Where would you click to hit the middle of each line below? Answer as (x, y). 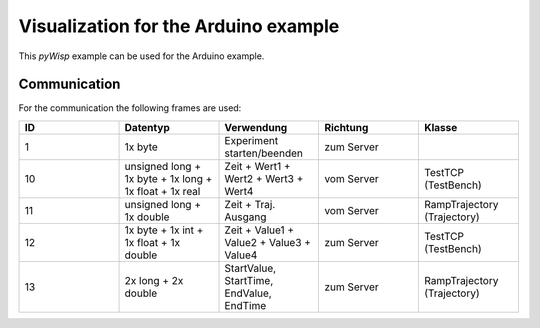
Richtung (346, 127)
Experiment (251, 140)
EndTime (245, 305)
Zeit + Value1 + (259, 230)
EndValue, (248, 293)
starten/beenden (264, 153)
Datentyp (147, 127)
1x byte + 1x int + (164, 230)
